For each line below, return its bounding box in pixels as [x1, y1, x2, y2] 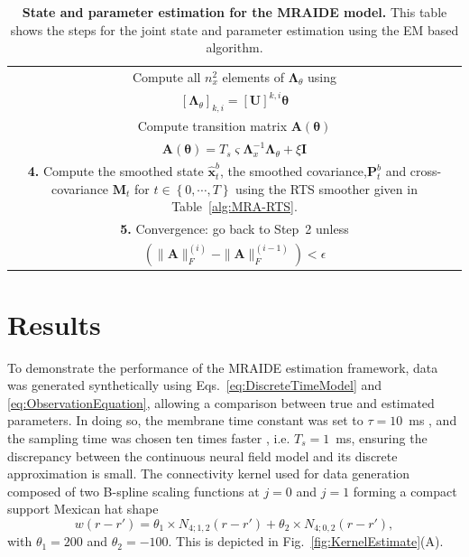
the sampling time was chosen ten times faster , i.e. [7, 428, 290, 447]
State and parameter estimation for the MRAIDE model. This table [22, 3, 447, 21]
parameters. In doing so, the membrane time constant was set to [7, 411, 363, 430]
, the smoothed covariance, [219, 162, 367, 181]
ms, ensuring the [336, 428, 428, 447]
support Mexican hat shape [7, 499, 159, 518]
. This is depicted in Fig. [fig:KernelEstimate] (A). [168, 532, 444, 551]
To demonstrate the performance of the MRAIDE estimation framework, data [7, 357, 438, 376]
